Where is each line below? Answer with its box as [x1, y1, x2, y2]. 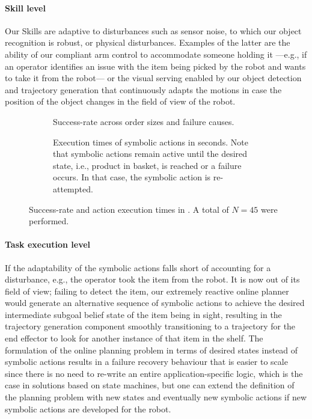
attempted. [53, 182, 93, 195]
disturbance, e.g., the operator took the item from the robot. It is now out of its [5, 273, 300, 286]
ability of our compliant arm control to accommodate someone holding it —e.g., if [5, 47, 307, 60]
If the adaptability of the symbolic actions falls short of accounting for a [5, 261, 271, 274]
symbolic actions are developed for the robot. [5, 402, 171, 415]
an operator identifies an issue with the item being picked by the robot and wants [5, 60, 306, 72]
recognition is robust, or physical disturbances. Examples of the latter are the [5, 36, 290, 49]
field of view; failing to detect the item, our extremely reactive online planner [5, 284, 289, 297]
